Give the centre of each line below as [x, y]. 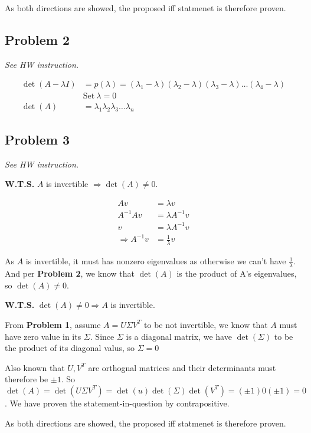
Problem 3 [37, 139]
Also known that [35, 367]
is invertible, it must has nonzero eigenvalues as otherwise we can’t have [156, 261]
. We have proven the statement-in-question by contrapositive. [117, 403]
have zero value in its [43, 336]
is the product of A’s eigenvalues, [237, 273]
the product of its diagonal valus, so [70, 348]
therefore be [27, 379]
